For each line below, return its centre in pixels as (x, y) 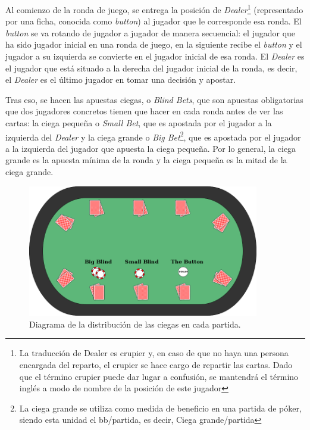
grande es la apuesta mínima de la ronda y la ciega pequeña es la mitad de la (146, 160)
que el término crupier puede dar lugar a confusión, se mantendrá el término (159, 376)
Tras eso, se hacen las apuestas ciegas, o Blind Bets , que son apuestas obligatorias (154, 99)
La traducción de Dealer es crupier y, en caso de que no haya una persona (154, 353)
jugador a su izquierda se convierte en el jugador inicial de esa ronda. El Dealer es (155, 56)
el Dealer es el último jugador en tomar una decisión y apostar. (121, 80)
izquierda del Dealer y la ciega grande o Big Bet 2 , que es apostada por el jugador (153, 136)
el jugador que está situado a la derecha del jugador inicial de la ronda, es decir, (151, 68)
